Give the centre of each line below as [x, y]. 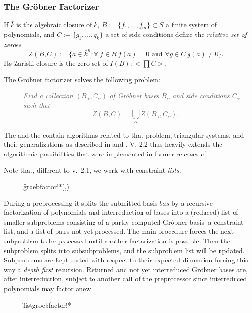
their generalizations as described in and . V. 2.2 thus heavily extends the [113, 144]
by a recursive [192, 202]
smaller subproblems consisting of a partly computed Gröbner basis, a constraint [124, 221]
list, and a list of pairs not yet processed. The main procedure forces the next [119, 231]
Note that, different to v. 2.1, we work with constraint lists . [93, 170]
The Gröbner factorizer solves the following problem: [82, 79]
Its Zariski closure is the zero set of [56, 62]
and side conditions [201, 96]
